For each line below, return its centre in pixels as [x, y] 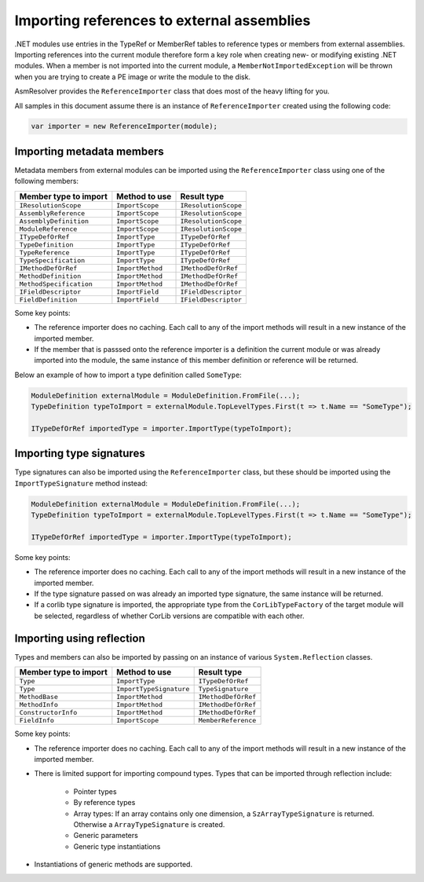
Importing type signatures [80, 454]
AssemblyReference [52, 213]
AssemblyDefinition [54, 221]
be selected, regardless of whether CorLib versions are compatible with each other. [169, 616]
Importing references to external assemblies [163, 20]
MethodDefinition [50, 276]
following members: [46, 181]
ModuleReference [48, 229]
